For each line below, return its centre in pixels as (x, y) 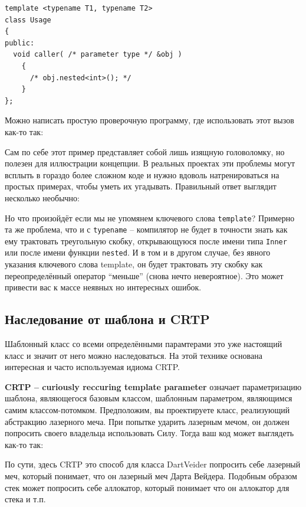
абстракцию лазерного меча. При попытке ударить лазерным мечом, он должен (147, 421)
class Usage (28, 20)
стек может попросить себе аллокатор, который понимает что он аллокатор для (147, 487)
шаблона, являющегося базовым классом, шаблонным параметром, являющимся (149, 398)
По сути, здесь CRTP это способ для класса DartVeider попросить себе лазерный (153, 464)
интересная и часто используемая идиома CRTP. (92, 367)
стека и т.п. (25, 499)
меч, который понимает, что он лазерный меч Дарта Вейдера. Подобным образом (151, 476)
